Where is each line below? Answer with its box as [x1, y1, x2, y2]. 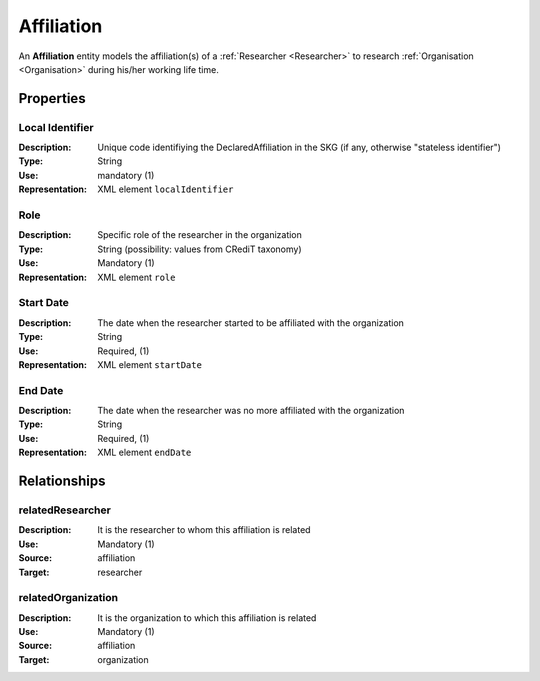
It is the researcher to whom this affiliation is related [97, 524, 311, 536]
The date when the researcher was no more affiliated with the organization [97, 405, 405, 417]
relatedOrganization [18, 591, 119, 605]
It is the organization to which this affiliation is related [97, 611, 317, 624]
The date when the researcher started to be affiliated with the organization [97, 316, 405, 329]
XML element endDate [97, 446, 192, 459]
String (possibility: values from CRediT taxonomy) [97, 243, 302, 255]
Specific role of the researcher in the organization [97, 229, 302, 241]
